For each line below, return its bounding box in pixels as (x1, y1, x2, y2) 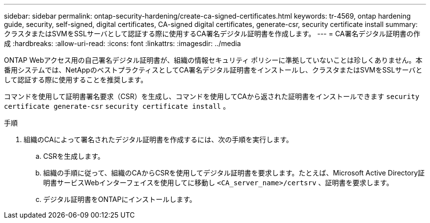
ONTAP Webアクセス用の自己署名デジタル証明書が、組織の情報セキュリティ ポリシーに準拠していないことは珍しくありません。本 (4, 56, 423, 64)
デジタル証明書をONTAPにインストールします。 (43, 195, 196, 203)
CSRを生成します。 (43, 152, 105, 160)
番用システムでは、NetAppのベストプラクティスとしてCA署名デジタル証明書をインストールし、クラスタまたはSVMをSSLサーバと (4, 66, 423, 74)
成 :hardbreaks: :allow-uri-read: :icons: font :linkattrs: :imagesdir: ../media (4, 39, 241, 48)
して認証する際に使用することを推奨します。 (4, 75, 148, 84)
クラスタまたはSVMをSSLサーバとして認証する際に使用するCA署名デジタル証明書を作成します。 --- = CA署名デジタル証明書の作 (4, 29, 420, 38)
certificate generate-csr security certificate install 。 (4, 102, 230, 110)
